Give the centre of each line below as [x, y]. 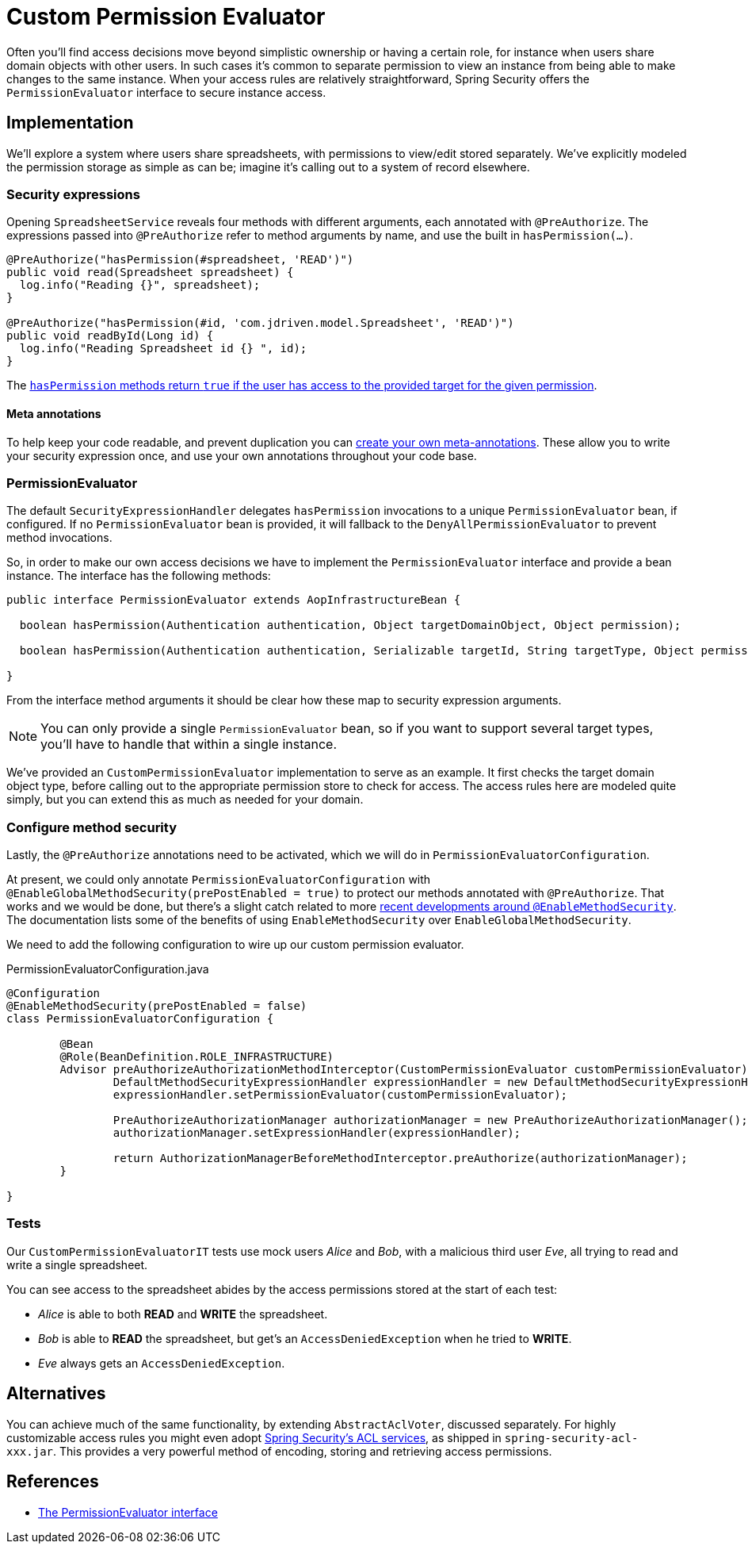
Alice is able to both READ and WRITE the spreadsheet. [183, 1314]
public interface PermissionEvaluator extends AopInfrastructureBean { [234, 600]
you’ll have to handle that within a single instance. [189, 744]
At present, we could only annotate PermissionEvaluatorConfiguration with [219, 880]
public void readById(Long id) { [110, 336]
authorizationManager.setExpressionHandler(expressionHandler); [317, 1133]
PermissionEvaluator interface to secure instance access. [166, 92]
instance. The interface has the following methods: [139, 576]
